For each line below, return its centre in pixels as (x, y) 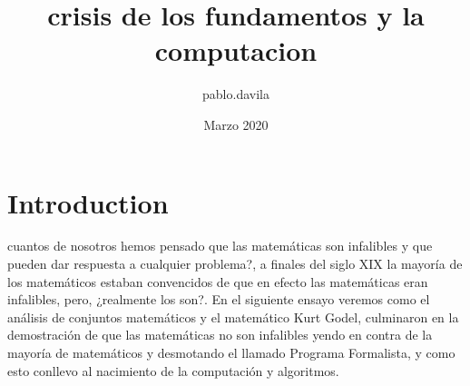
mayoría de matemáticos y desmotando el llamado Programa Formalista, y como (231, 352)
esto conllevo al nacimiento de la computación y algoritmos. (173, 370)
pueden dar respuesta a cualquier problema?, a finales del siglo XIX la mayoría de (235, 264)
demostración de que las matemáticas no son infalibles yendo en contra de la (220, 335)
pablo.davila (236, 94)
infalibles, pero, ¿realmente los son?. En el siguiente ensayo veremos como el (219, 299)
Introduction (88, 202)
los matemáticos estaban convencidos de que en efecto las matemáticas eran (218, 281)
